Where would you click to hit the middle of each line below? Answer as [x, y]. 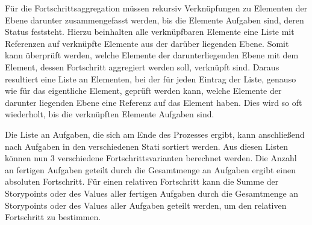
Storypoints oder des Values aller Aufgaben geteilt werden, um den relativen [146, 205]
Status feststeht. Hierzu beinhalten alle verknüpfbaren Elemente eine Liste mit [150, 32]
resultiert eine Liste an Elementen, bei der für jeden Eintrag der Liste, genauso [151, 79]
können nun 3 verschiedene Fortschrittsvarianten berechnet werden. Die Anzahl [151, 158]
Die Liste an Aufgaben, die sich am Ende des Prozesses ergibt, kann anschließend [155, 134]
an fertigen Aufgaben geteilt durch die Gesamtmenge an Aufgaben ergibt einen [150, 169]
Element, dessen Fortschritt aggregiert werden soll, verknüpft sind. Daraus [142, 66]
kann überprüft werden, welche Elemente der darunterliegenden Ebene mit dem [152, 55]
